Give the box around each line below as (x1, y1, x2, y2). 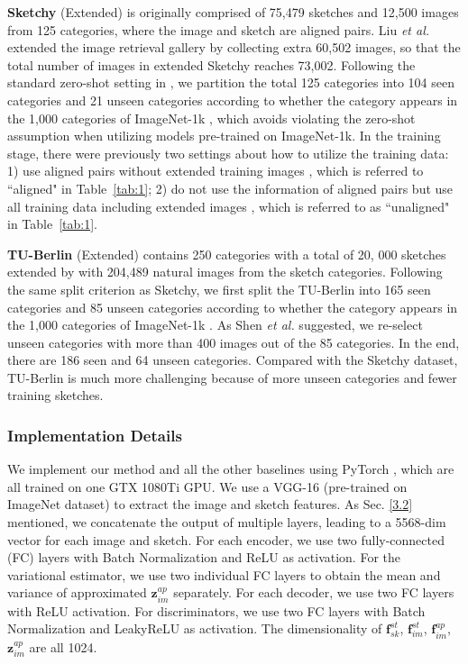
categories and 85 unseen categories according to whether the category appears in (7, 297, 458, 316)
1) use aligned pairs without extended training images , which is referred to (7, 161, 424, 180)
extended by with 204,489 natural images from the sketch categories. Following (7, 262, 443, 281)
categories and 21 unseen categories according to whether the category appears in (7, 90, 458, 109)
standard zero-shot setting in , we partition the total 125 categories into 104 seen (7, 73, 454, 92)
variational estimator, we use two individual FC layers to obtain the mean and (7, 565, 441, 584)
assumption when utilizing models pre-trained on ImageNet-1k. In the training (7, 126, 441, 145)
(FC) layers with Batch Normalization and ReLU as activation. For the (7, 548, 401, 567)
